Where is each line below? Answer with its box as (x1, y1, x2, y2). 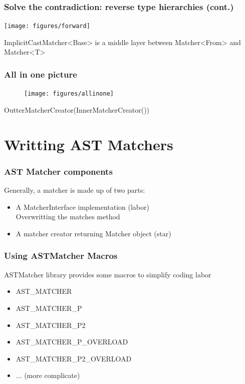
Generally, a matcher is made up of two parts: (4, 185, 145, 195)
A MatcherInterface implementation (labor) (16, 201, 149, 212)
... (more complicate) (16, 370, 80, 380)
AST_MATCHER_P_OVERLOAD (16, 336, 128, 347)
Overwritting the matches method (16, 211, 120, 222)
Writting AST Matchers (4, 134, 173, 154)
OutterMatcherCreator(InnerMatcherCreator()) (4, 104, 150, 115)
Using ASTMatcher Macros (4, 249, 118, 262)
